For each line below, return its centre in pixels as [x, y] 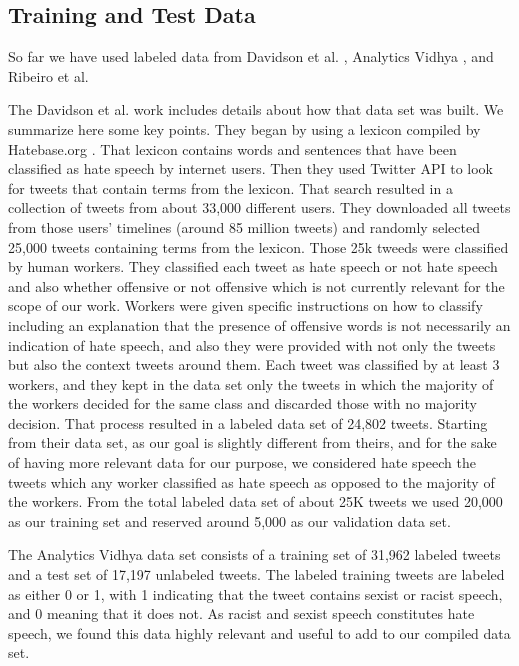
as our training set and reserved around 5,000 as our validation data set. [229, 520]
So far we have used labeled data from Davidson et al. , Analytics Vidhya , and [251, 56]
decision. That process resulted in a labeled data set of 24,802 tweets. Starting [248, 422]
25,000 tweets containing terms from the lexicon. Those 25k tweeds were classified [258, 246]
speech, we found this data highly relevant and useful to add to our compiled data [259, 632]
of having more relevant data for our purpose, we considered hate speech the [242, 462]
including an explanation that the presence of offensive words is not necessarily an [259, 324]
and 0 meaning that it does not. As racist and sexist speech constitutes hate [241, 613]
